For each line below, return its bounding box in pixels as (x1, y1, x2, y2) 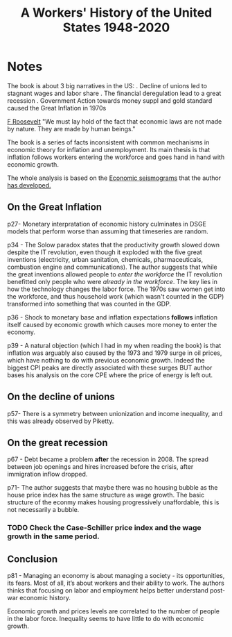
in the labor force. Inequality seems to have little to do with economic (7, 615, 204, 623)
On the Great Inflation (7, 201, 102, 213)
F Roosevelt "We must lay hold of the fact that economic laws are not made (7, 117, 222, 126)
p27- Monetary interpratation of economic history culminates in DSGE (7, 220, 206, 228)
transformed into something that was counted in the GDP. (7, 299, 172, 308)
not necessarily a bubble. (7, 506, 80, 514)
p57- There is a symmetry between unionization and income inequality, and (7, 409, 223, 417)
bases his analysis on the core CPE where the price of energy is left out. (7, 370, 213, 379)
